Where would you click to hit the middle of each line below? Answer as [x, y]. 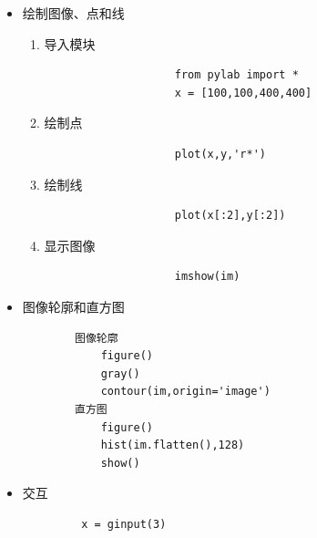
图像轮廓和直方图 [73, 306]
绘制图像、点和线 [73, 13]
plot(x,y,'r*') [220, 154]
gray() [120, 373]
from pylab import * [236, 75]
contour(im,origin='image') [185, 392]
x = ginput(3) [124, 524]
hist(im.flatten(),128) [173, 445]
